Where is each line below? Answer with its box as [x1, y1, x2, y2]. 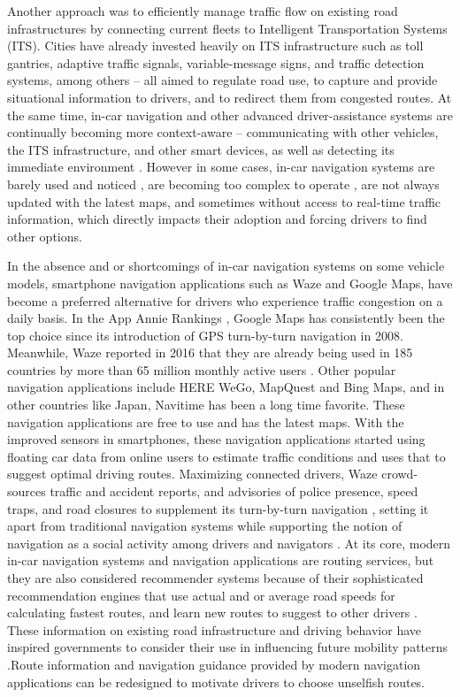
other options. [7, 226, 82, 245]
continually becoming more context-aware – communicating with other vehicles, [7, 123, 439, 142]
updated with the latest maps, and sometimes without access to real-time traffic [7, 192, 441, 211]
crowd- [381, 464, 418, 483]
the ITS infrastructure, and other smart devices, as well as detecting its [7, 140, 395, 158]
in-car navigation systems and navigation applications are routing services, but [7, 551, 434, 570]
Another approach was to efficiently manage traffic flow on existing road [7, 2, 398, 19]
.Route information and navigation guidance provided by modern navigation [7, 655, 421, 673]
